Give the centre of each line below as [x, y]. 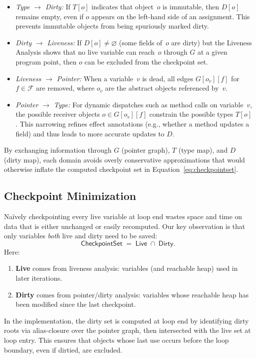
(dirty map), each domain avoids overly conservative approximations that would [125, 159]
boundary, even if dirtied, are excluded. [63, 349]
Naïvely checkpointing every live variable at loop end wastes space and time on [123, 216]
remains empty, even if [49, 16]
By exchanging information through [58, 150]
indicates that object [122, 6]
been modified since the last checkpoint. [76, 304]
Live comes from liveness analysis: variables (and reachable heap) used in [127, 268]
